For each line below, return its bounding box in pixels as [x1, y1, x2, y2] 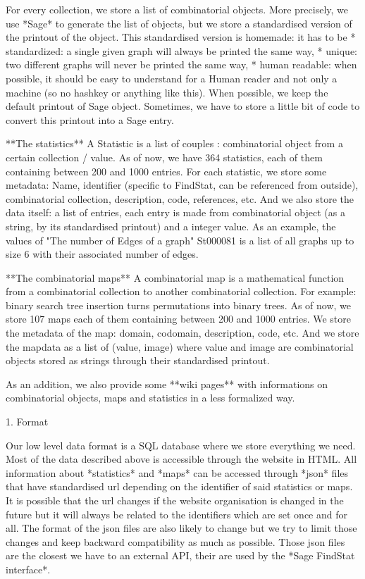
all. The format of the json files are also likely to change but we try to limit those [6, 521, 357, 535]
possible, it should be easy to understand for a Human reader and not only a [6, 70, 338, 85]
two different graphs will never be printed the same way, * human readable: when [6, 57, 357, 72]
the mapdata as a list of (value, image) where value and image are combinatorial [6, 339, 354, 354]
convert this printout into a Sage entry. [6, 112, 174, 127]
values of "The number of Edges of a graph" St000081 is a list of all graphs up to [6, 232, 354, 247]
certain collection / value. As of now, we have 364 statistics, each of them [6, 149, 323, 164]
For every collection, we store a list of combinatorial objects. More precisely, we [6, 2, 349, 16]
